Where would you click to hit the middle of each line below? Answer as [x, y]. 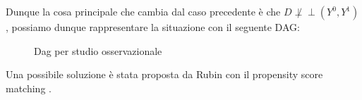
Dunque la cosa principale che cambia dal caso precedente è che [143, 11]
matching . [29, 88]
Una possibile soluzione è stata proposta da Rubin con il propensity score [164, 74]
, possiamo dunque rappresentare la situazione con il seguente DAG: [153, 27]
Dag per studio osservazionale [98, 50]
